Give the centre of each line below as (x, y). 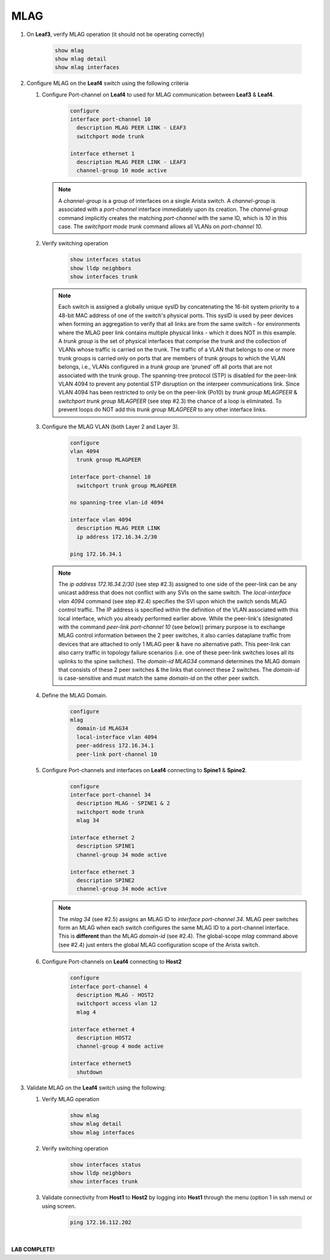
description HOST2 (104, 1037)
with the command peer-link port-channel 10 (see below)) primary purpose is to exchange (172, 627)
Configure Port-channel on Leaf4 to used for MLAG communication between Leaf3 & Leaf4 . (158, 94)
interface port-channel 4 (109, 986)
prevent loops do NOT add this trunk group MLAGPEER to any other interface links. (163, 410)
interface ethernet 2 (102, 837)
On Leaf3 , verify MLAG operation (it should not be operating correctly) (116, 34)
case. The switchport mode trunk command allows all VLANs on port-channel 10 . (160, 226)
